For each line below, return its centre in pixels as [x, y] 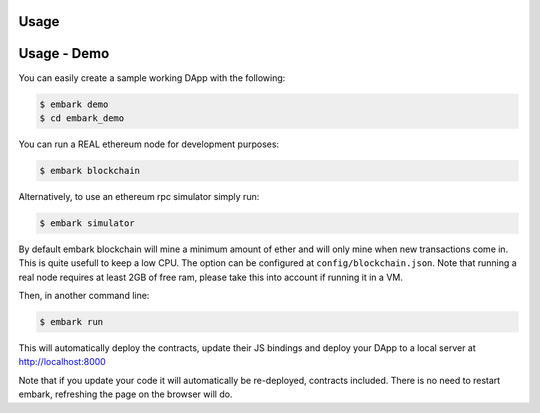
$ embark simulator [87, 223]
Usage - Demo [64, 53]
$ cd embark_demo [82, 118]
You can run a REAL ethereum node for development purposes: [149, 144]
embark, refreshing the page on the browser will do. [125, 394]
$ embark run [71, 321]
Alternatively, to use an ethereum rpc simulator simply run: [139, 196]
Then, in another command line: [84, 295]
